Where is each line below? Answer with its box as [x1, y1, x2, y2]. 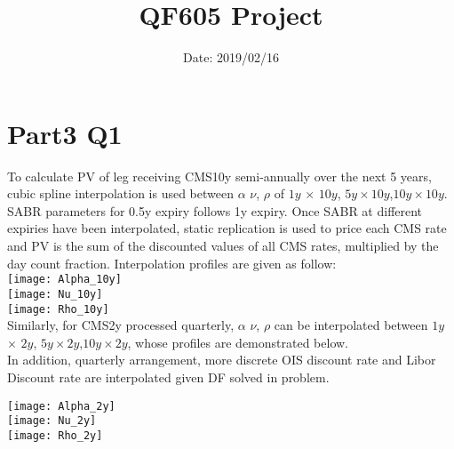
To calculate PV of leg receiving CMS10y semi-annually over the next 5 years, [7, 166, 432, 185]
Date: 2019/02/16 [183, 48, 279, 67]
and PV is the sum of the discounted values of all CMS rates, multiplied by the [7, 237, 439, 255]
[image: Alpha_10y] [7, 273, 122, 286]
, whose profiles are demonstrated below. [127, 333, 348, 351]
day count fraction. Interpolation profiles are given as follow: [7, 253, 337, 272]
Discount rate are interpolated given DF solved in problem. [7, 367, 330, 386]
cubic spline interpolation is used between [7, 184, 234, 203]
